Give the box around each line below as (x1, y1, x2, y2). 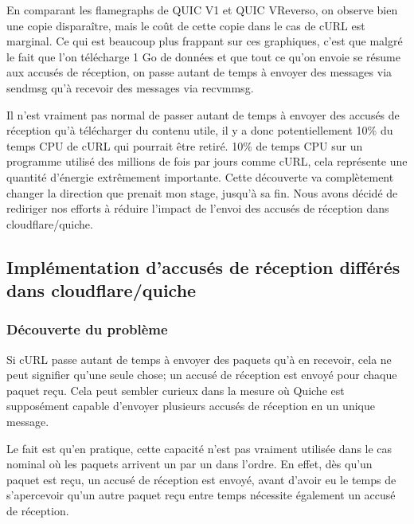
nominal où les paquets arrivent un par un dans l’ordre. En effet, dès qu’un (6, 456, 373, 472)
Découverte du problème (6, 319, 168, 339)
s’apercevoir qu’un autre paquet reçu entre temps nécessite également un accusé (6, 487, 396, 503)
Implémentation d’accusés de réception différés (6, 254, 400, 279)
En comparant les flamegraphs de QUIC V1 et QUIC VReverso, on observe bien (6, 2, 398, 18)
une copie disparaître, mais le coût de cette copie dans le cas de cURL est (6, 17, 365, 33)
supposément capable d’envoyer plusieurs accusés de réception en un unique (6, 397, 375, 414)
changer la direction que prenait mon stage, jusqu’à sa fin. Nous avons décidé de (6, 184, 398, 201)
